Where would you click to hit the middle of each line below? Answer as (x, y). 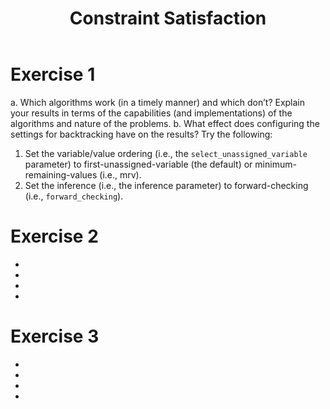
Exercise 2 (54, 236)
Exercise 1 (53, 74)
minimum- (275, 164)
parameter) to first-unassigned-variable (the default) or (138, 164)
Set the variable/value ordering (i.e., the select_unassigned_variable (166, 153)
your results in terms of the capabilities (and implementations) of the (151, 113)
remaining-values (61, 174)
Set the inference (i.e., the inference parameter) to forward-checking (166, 185)
